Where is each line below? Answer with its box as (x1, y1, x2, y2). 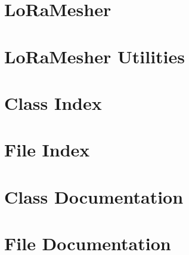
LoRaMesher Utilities (4, 44, 185, 68)
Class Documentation (4, 184, 184, 208)
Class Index (4, 90, 102, 115)
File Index (4, 137, 90, 162)
